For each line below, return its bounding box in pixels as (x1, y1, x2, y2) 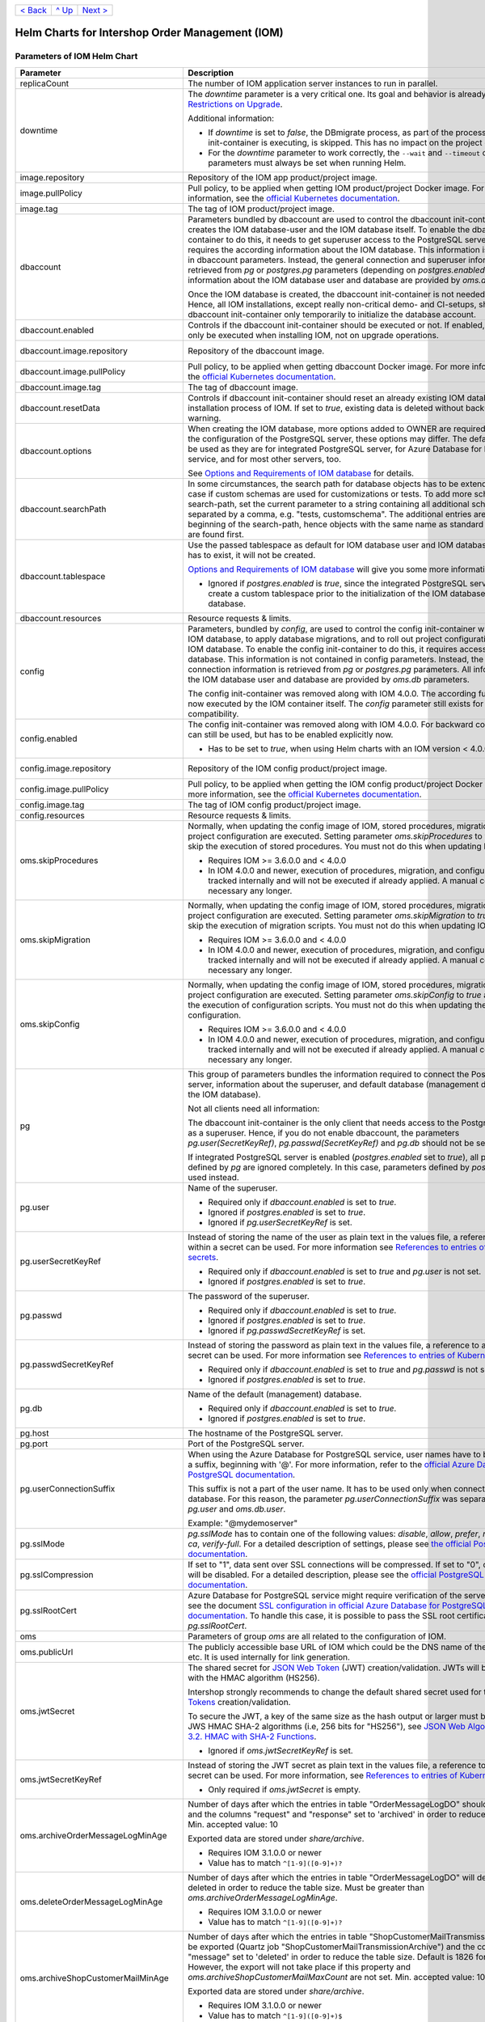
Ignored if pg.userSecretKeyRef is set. (207, 1216, 353, 1228)
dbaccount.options (19, 445, 92, 456)
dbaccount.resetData (19, 402, 101, 413)
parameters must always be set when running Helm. (207, 157, 407, 168)
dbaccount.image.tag (19, 381, 101, 392)
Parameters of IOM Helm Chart (15, 51, 138, 62)
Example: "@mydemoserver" (187, 1517, 298, 1529)
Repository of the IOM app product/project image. (187, 171, 377, 183)
